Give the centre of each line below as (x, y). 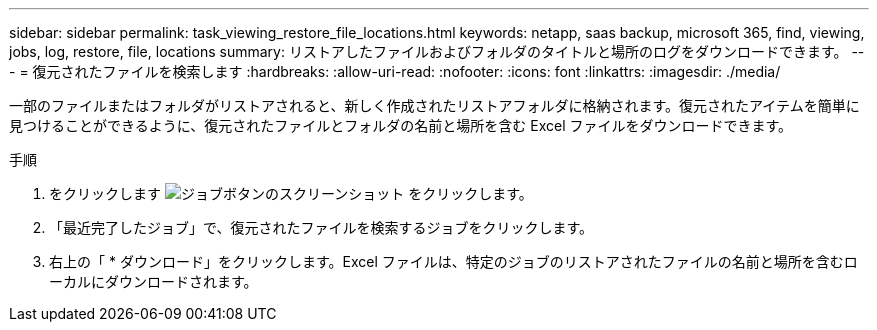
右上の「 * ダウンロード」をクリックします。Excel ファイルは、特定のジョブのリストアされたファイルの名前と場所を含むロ (453, 261)
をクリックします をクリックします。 (291, 193)
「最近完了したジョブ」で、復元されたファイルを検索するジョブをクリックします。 (321, 227)
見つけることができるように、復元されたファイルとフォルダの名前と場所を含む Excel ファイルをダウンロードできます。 (401, 125)
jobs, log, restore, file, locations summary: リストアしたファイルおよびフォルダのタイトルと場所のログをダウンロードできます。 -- (437, 51)
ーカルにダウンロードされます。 (153, 281)
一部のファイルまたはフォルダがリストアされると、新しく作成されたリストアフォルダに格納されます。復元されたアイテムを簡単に (434, 105)
